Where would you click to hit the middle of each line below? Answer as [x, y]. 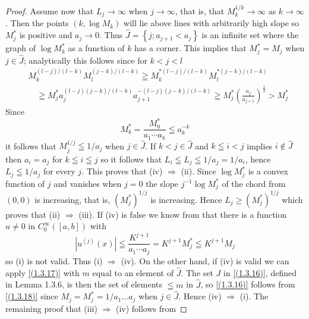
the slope [162, 183]
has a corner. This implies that [190, 48]
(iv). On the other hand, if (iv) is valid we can [205, 260]
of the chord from [254, 183]
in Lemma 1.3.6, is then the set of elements [84, 284]
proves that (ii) [33, 214]
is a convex [268, 171]
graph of [21, 48]
